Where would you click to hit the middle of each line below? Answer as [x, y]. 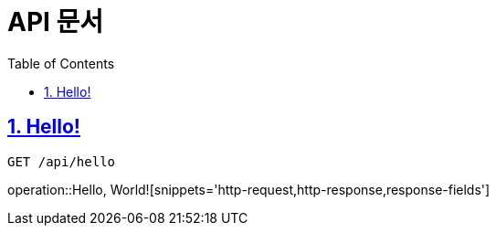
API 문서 [56, 22]
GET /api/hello [62, 161]
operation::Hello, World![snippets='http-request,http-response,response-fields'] [249, 189]
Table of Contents [61, 63]
